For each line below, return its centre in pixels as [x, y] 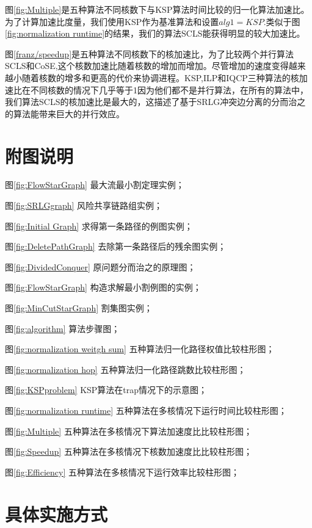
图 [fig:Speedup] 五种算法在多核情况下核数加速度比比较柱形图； [129, 451]
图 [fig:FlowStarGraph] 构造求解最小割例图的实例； [103, 287]
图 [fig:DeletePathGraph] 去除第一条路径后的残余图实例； [116, 246]
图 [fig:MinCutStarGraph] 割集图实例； [79, 308]
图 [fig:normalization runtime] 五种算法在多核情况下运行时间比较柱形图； [146, 410]
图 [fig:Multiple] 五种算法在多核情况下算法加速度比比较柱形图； [129, 431]
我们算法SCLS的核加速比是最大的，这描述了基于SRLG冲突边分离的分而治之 [155, 102]
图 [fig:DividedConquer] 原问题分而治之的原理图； [100, 266]
